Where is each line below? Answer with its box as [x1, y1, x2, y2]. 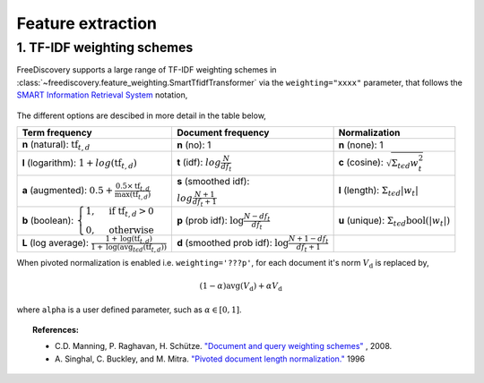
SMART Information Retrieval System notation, [16, 89, 188, 100]
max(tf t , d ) [114, 189, 151, 200]
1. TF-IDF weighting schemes [16, 39, 194, 55]
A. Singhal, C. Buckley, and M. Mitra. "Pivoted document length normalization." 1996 [55, 353, 366, 364]
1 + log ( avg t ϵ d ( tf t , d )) [91, 243, 168, 253]
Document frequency [176, 126, 270, 139]
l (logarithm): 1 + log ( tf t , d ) [22, 157, 138, 170]
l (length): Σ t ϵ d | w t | [338, 184, 419, 199]
